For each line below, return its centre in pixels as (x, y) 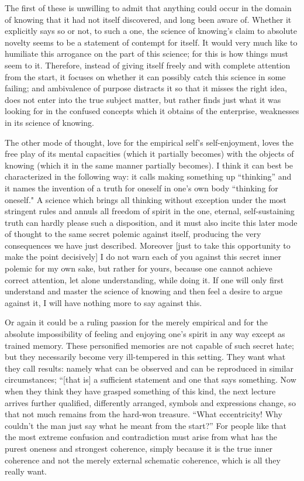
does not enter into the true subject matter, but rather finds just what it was (143, 99)
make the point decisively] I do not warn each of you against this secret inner (143, 257)
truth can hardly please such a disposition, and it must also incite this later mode (151, 222)
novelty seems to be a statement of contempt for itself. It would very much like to (151, 42)
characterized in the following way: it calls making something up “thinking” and (148, 176)
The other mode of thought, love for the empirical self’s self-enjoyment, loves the (149, 142)
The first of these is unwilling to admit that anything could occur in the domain (148, 8)
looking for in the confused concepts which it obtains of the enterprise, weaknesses (152, 111)
